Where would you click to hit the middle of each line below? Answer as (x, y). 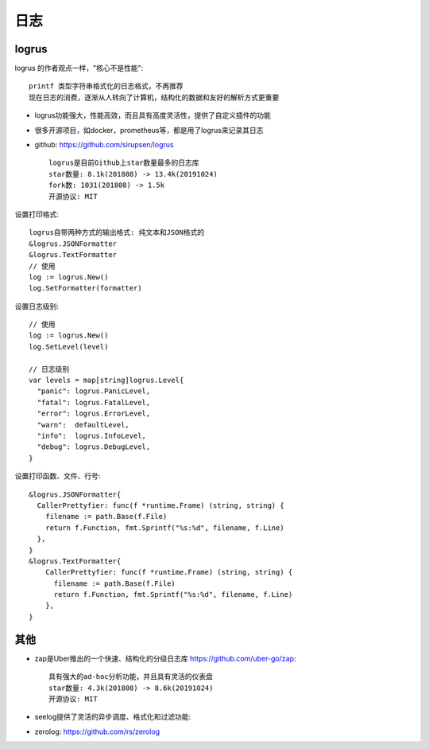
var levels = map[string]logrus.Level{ (106, 380)
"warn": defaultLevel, (83, 425)
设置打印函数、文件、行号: (58, 476)
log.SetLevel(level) (69, 347)
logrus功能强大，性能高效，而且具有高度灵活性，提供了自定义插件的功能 (153, 115)
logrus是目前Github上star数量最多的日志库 (124, 163)
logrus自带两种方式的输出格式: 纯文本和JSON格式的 (117, 232)
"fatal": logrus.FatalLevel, (94, 402)
